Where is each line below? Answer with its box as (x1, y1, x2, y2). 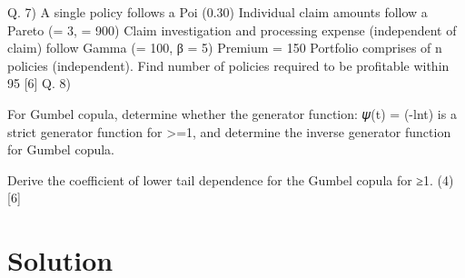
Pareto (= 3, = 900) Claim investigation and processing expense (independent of (7, 20, 457, 39)
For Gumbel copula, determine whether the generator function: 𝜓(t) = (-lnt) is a (7, 104, 457, 123)
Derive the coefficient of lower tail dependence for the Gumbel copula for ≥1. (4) (7, 170, 454, 189)
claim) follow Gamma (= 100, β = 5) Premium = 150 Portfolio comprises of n (7, 38, 442, 57)
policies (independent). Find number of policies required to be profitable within (7, 55, 450, 74)
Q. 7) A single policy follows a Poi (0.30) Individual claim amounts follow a (7, 3, 428, 21)
